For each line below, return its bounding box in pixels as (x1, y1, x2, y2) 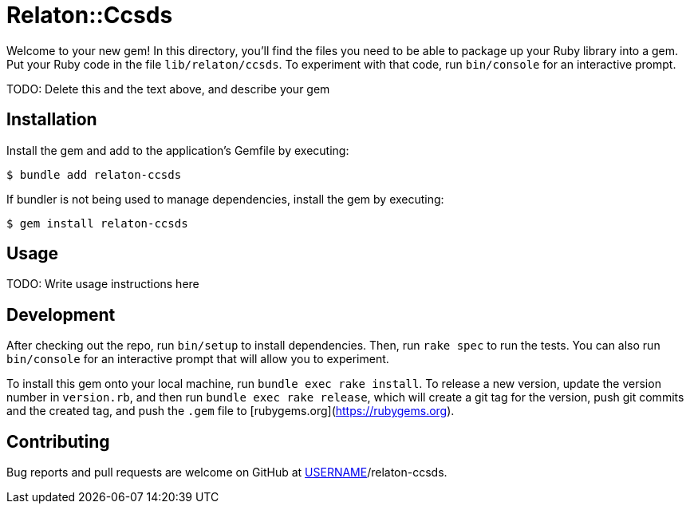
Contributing (6, 431, 110, 452)
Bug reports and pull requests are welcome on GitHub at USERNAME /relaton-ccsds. (6, 465, 448, 480)
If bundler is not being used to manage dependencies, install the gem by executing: (6, 192, 444, 206)
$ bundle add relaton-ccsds (6, 168, 182, 181)
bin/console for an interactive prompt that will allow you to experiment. (6, 352, 389, 366)
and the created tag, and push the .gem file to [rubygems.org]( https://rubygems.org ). (6, 404, 455, 418)
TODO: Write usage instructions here (6, 277, 199, 291)
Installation (6, 109, 97, 130)
